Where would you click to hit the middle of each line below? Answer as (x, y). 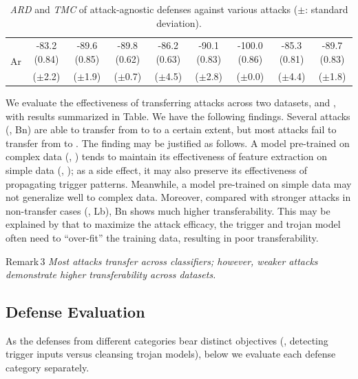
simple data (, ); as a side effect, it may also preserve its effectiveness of (157, 169)
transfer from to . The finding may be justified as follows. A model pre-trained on (178, 143)
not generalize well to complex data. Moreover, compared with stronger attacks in (178, 197)
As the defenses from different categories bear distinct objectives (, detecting (167, 340)
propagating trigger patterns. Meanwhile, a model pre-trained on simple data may (179, 183)
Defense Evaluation (75, 312)
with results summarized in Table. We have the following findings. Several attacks (178, 116)
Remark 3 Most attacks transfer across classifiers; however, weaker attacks (162, 261)
